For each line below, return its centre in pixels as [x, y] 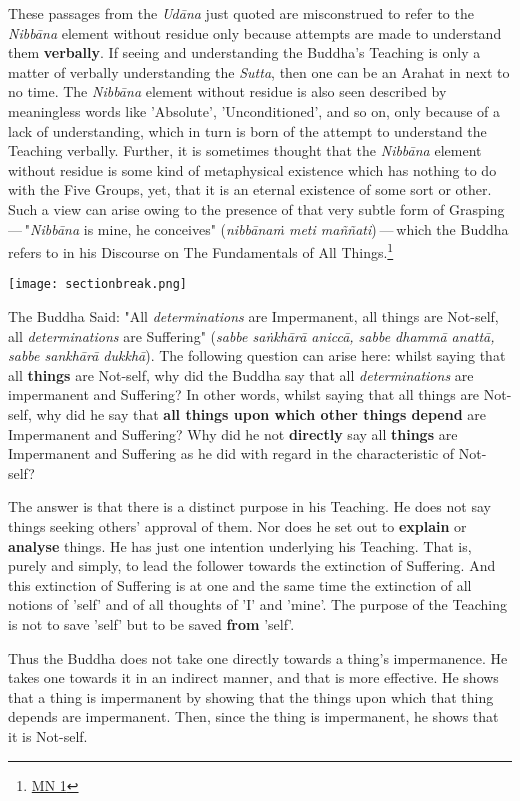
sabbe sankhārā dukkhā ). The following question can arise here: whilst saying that [257, 355]
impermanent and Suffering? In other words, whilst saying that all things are [244, 394]
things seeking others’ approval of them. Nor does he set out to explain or [237, 525]
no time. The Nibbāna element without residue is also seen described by [227, 91]
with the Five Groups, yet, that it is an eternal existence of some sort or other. [250, 189]
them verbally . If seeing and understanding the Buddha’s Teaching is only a [244, 52]
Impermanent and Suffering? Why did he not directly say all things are [233, 433]
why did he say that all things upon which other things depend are [261, 414]
